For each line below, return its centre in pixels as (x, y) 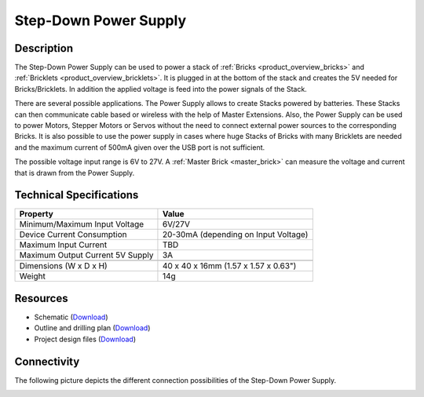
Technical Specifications (77, 195)
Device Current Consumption (73, 235)
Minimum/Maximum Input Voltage (82, 224)
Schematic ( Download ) (71, 317)
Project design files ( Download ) (85, 339)
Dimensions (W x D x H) (63, 266)
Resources (41, 298)
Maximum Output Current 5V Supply (86, 255)
